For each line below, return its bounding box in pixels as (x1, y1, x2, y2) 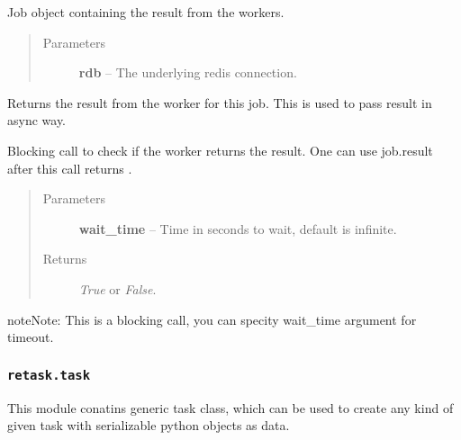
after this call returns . (7, 158, 132, 177)
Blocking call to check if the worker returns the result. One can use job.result (7, 140, 433, 159)
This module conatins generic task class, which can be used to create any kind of (7, 398, 454, 417)
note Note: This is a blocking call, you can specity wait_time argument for (7, 310, 417, 328)
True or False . (78, 279, 157, 298)
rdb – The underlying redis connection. (78, 63, 297, 82)
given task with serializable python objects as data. (7, 416, 290, 435)
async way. (7, 111, 67, 130)
